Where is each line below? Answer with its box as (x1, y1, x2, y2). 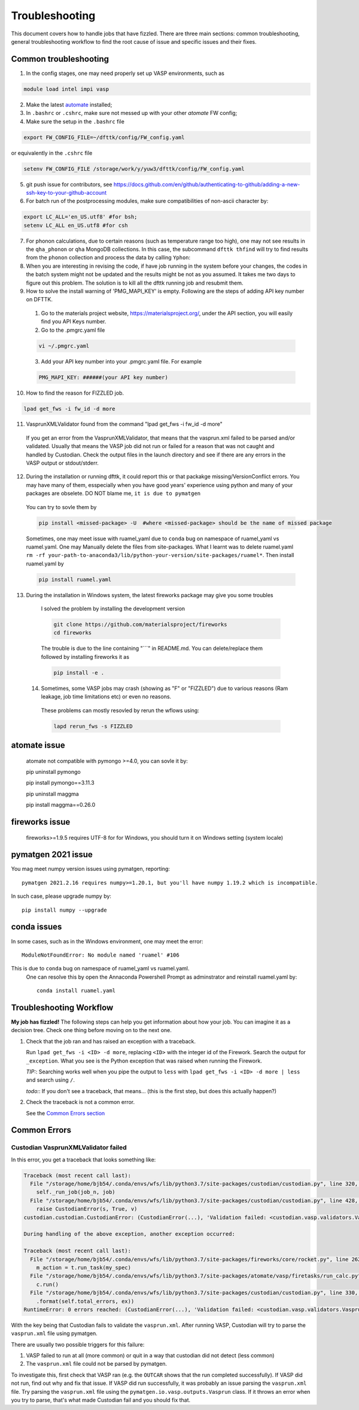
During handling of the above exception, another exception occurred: (23, 1231, 236, 1237)
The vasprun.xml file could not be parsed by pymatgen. (26, 1360, 168, 1367)
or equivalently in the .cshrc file (11, 149, 93, 156)
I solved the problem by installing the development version (41, 605, 185, 612)
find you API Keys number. (41, 318, 107, 325)
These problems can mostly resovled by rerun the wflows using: (41, 707, 200, 714)
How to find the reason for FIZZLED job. (26, 389, 124, 397)
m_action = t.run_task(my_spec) (36, 1264, 132, 1271)
